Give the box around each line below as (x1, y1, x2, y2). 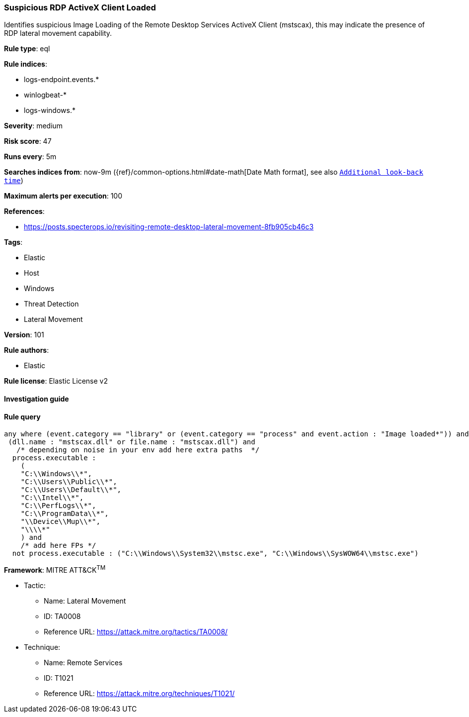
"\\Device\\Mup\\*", (20, 517, 100, 526)
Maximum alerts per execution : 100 (4, 192, 123, 201)
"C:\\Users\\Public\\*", (20, 478, 117, 486)
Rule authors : (4, 346, 49, 355)
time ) (4, 176, 23, 185)
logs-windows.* (24, 106, 76, 115)
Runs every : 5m (4, 152, 57, 161)
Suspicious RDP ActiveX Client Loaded (4, 2, 156, 12)
